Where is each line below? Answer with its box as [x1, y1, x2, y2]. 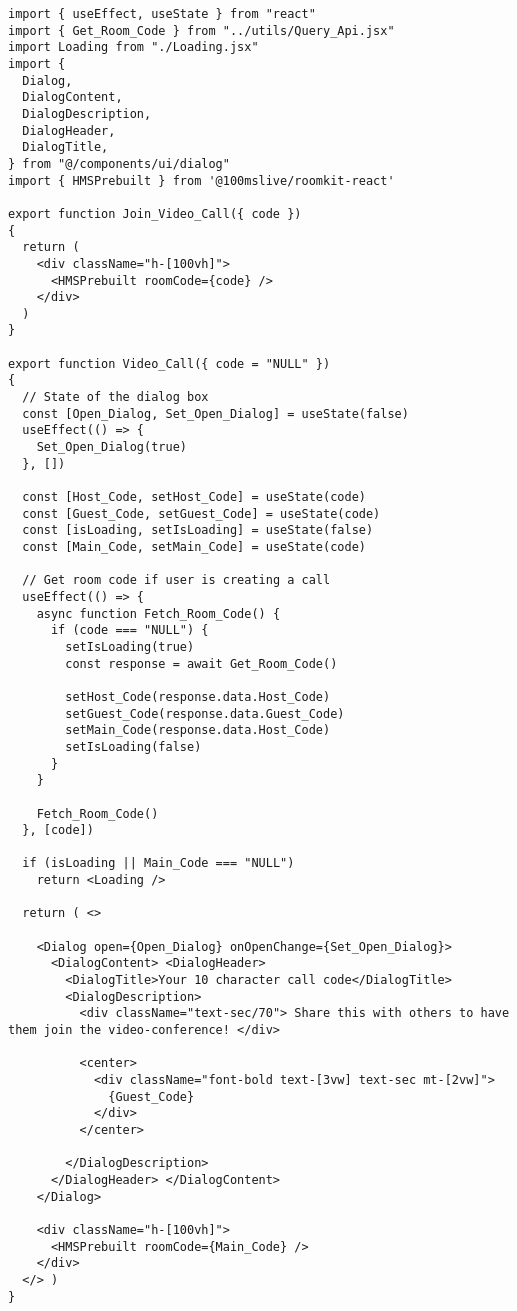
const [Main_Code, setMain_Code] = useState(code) [22, 540, 366, 554]
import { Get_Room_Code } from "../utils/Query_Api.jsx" [8, 23, 395, 38]
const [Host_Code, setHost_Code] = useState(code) [22, 490, 366, 505]
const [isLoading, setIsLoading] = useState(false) [22, 523, 374, 538]
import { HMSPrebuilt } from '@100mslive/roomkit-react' [8, 173, 395, 188]
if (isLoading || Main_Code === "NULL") [22, 856, 295, 871]
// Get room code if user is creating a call [22, 573, 331, 588]
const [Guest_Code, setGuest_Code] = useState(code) [22, 506, 381, 521]
